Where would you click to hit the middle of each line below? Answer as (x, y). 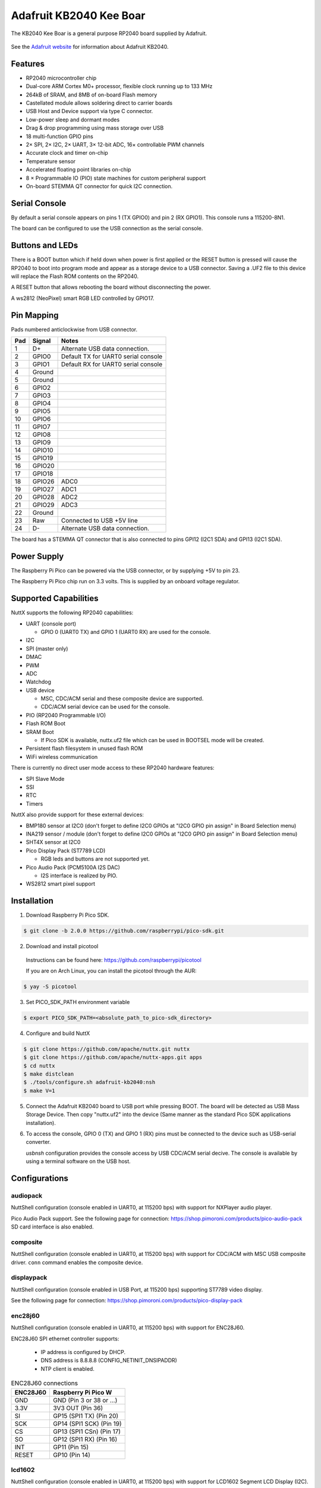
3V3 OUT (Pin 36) (78, 1408)
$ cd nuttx (39, 1066)
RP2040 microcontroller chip (61, 78)
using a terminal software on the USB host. (78, 1161)
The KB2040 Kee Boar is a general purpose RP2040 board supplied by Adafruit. (109, 33)
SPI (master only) (47, 648)
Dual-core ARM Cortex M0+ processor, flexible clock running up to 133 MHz (119, 86)
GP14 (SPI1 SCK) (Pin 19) (87, 1424)
